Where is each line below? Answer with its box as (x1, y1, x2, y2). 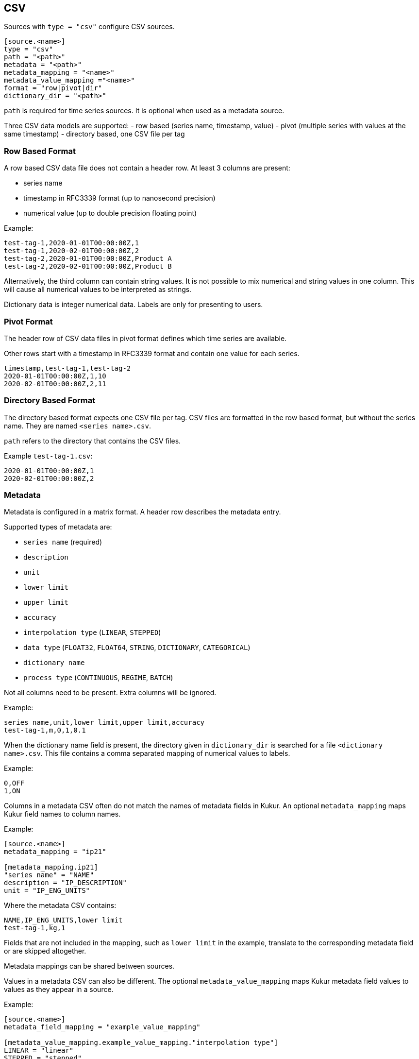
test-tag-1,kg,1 (4, 924, 66, 932)
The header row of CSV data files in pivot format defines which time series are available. (4, 334, 287, 342)
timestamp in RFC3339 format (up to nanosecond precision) (23, 194, 216, 203)
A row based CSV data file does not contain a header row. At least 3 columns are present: (4, 164, 290, 172)
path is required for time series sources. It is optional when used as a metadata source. (4, 106, 285, 115)
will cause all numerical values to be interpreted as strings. (4, 285, 192, 294)
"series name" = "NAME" (4, 871, 94, 879)
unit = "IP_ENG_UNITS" (4, 887, 90, 895)
